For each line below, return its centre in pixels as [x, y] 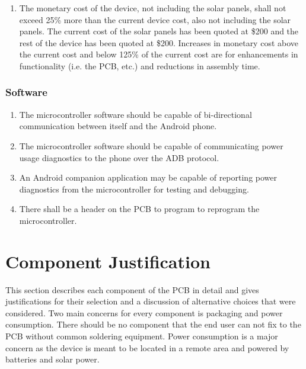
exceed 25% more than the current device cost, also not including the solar [155, 19]
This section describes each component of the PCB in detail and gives [132, 289]
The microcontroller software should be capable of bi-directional [136, 114]
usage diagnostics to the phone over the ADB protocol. [119, 157]
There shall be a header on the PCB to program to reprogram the [139, 209]
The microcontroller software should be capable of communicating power [151, 145]
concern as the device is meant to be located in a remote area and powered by [147, 347]
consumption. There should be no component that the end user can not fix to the [153, 324]
